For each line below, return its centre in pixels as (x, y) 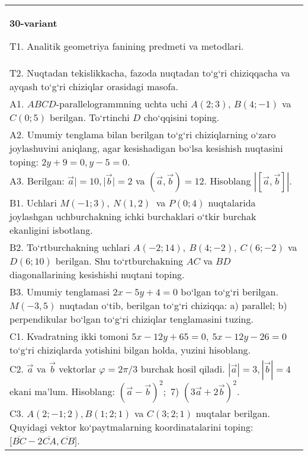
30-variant (33, 23)
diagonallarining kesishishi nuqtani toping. (97, 274)
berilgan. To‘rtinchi (89, 117)
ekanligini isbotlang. (51, 230)
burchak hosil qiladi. (183, 369)
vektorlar (78, 369)
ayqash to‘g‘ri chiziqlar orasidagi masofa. (94, 86)
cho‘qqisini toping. (182, 117)
